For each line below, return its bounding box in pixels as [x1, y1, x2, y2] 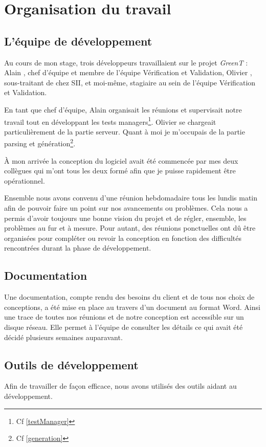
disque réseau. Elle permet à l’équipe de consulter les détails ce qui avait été [4, 321, 243, 332]
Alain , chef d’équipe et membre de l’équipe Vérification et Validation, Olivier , [4, 67, 252, 78]
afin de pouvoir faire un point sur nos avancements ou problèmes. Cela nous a [4, 203, 248, 213]
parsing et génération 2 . [4, 137, 76, 149]
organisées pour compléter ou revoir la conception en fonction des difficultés [4, 232, 242, 243]
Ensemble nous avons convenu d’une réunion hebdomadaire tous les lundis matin [4, 192, 258, 203]
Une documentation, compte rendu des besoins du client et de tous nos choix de [4, 292, 255, 302]
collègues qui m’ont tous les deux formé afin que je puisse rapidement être [4, 165, 236, 176]
